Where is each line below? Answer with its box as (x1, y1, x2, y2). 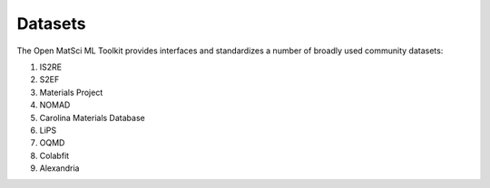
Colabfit (39, 150, 70, 161)
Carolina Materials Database (39, 112, 145, 123)
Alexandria (39, 163, 80, 174)
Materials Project (39, 87, 103, 98)
